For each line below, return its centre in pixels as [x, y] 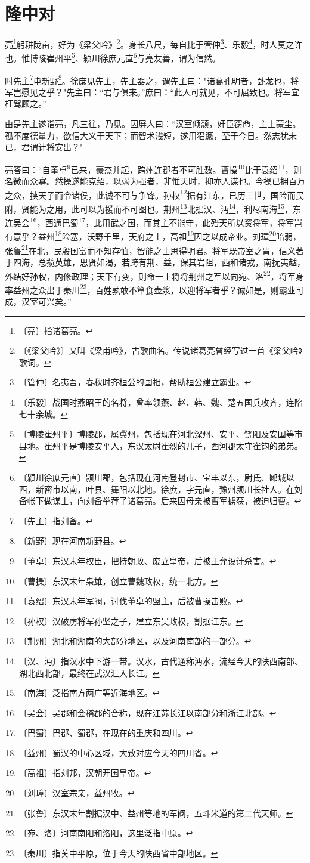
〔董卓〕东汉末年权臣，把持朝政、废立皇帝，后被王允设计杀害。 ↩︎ [148, 560]
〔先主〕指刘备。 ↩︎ [56, 520]
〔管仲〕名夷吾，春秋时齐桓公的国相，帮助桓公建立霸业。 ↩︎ [135, 382]
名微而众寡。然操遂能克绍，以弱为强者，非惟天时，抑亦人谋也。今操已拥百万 [155, 181]
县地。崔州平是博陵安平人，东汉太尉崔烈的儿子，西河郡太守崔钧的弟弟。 [161, 445]
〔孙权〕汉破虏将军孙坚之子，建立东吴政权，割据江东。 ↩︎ [131, 621]
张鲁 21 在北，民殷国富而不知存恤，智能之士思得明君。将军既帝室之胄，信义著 [154, 249]
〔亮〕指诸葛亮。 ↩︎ [56, 330]
